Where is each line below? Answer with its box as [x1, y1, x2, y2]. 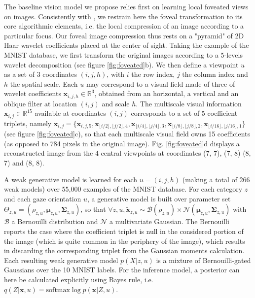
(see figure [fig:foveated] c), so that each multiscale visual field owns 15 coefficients [4, 129, 250, 139]
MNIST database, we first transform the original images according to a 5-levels [4, 49, 243, 60]
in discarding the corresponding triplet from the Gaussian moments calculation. [4, 245, 245, 256]
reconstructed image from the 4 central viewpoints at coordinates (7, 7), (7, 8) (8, [4, 148, 251, 158]
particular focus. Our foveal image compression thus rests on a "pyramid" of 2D [4, 30, 244, 40]
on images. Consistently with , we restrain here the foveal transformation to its [4, 11, 243, 21]
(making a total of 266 [182, 174, 250, 184]
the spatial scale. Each [10, 78, 78, 89]
